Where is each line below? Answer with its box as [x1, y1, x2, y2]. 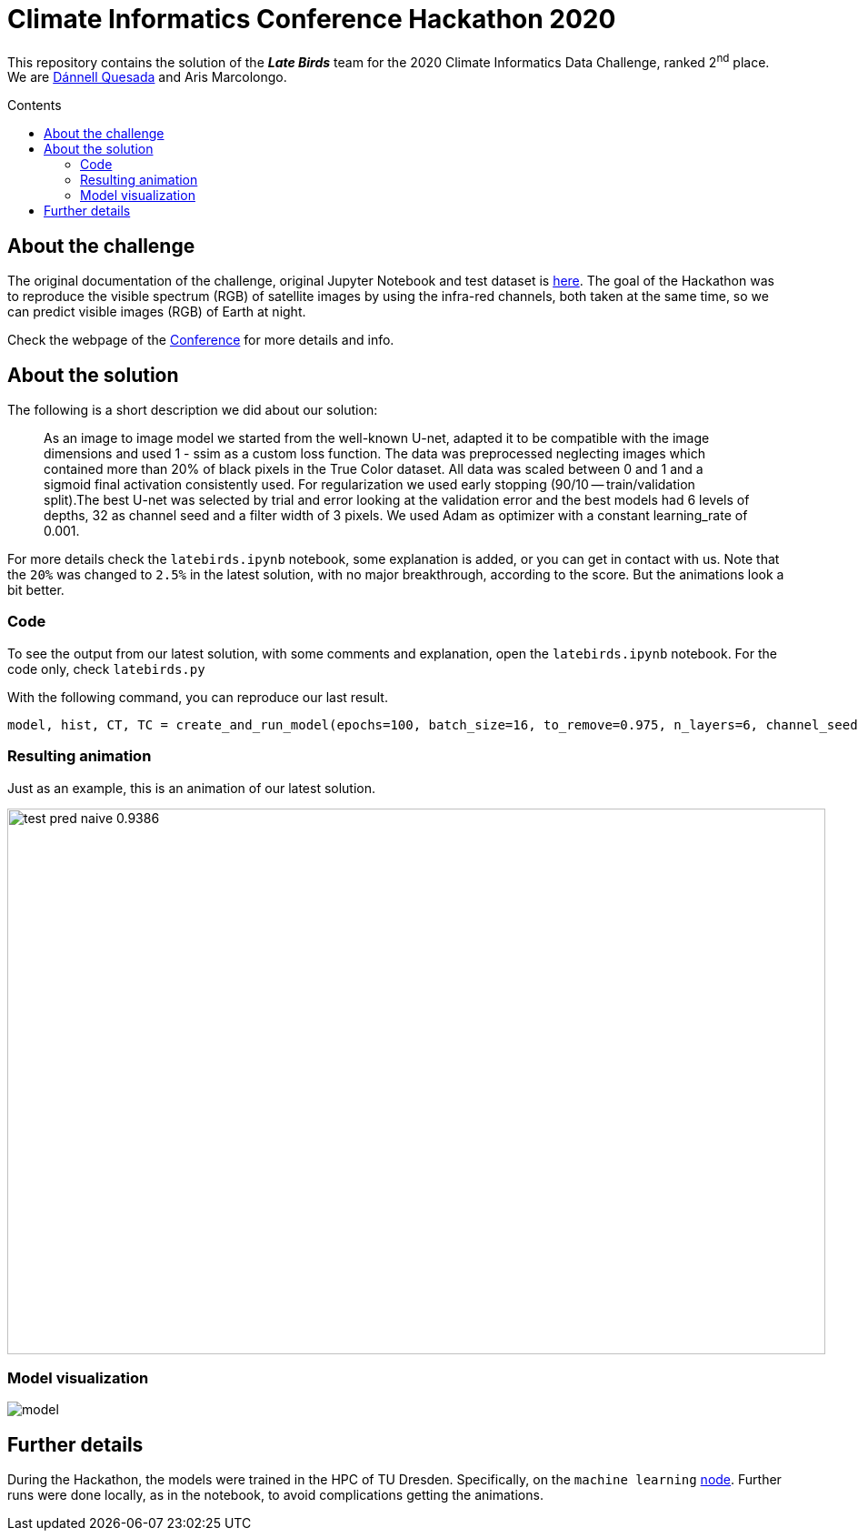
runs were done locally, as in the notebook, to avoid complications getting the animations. [7, 1487, 544, 1503]
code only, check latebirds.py [7, 660, 205, 677]
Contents [7, 97, 62, 114]
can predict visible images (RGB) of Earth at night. [7, 304, 306, 320]
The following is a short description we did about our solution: [7, 402, 378, 418]
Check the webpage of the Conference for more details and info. [7, 332, 394, 348]
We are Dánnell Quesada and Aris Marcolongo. [7, 69, 287, 85]
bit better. [7, 582, 65, 598]
